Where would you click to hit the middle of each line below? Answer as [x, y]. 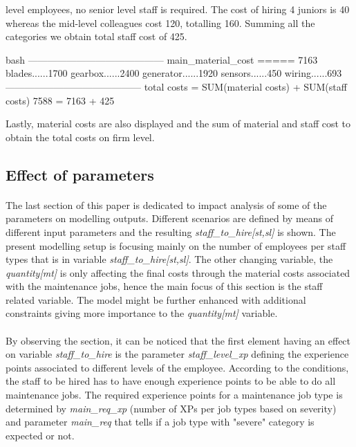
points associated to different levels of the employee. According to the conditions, [177, 367]
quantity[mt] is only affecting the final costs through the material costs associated [178, 272]
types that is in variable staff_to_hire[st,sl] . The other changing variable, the [169, 259]
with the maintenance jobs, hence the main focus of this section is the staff [164, 286]
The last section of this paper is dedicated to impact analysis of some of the [166, 204]
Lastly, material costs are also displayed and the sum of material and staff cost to [178, 124]
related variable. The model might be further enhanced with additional [156, 299]
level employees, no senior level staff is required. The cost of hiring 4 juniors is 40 [178, 9]
